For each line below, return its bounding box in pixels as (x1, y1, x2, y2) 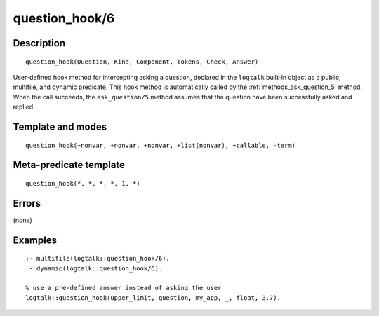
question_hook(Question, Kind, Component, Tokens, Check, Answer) (25, 57, 259, 66)
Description (13, 37, 66, 49)
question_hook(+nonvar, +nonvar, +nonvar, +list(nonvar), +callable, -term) (25, 141, 296, 149)
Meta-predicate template (13, 159, 126, 171)
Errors (13, 197, 41, 209)
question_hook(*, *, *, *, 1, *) (25, 179, 140, 187)
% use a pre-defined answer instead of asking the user (25, 284, 222, 292)
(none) (13, 216, 33, 224)
